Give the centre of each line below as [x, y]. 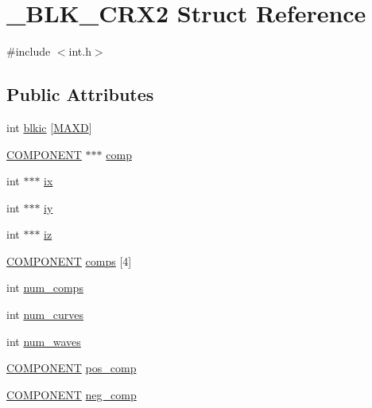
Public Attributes [80, 94]
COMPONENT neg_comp [72, 394]
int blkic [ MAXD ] [49, 127]
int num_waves [44, 341]
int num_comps [45, 288]
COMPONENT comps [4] [69, 260]
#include [29, 51]
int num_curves [45, 315]
